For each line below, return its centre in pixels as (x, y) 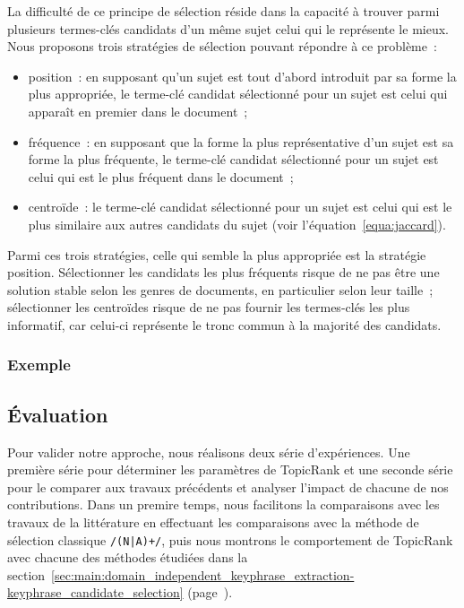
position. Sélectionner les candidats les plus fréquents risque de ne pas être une (223, 272)
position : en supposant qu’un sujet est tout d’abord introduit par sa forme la (242, 76)
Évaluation (58, 414)
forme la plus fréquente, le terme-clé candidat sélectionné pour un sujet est (233, 159)
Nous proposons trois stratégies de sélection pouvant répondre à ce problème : (222, 46)
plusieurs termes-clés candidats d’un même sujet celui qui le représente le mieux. (228, 28)
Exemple (39, 365)
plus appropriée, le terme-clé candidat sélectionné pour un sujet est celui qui (238, 94)
